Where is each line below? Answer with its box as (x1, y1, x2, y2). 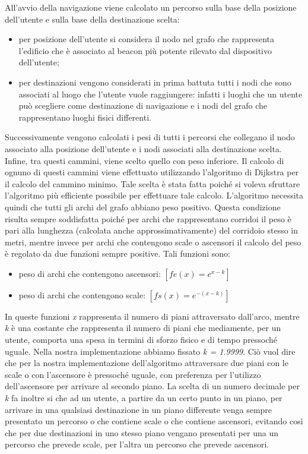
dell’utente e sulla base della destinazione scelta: (5, 12, 180, 25)
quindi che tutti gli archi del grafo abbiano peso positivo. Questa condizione (5, 200, 281, 213)
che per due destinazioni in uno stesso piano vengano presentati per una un (5, 426, 278, 439)
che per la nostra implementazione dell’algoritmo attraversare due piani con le (5, 357, 288, 369)
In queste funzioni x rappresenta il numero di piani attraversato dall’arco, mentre (5, 310, 300, 322)
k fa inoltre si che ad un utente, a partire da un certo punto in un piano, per (5, 392, 282, 404)
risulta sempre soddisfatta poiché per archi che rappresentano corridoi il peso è (5, 212, 291, 225)
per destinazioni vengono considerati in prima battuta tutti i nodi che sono (18, 75, 291, 88)
